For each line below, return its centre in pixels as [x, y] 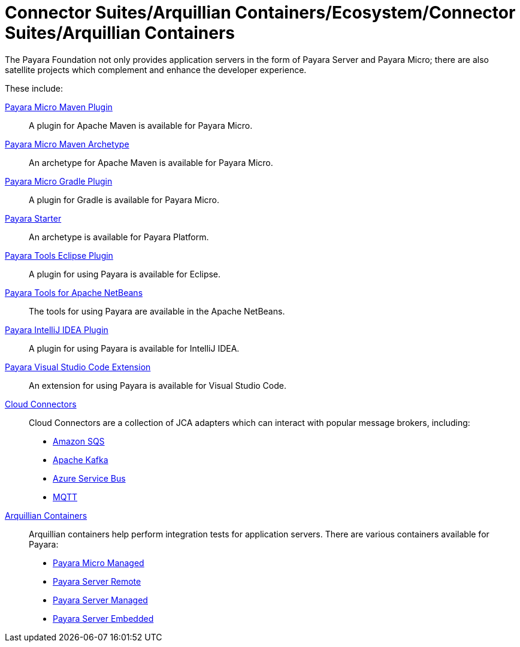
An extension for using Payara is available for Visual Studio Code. [158, 385]
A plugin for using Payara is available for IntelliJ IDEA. [134, 348]
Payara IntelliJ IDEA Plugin [57, 329]
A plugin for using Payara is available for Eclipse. [125, 274]
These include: [34, 88]
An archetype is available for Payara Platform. [119, 237]
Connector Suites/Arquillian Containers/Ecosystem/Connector [260, 13]
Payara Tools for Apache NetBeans [74, 292]
